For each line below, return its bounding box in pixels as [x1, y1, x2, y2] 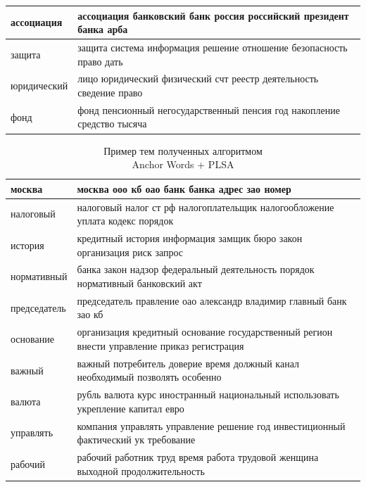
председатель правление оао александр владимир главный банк [77, 293, 347, 308]
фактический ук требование [77, 432, 196, 447]
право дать [77, 53, 123, 68]
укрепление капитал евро [77, 400, 184, 415]
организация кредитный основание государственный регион [77, 324, 333, 339]
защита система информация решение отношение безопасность [77, 39, 348, 54]
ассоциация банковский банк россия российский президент [77, 8, 349, 23]
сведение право [77, 84, 143, 99]
